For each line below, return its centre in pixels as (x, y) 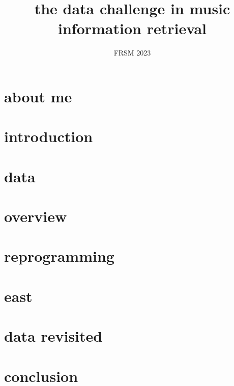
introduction (49, 136)
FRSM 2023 (132, 53)
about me (38, 96)
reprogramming (59, 256)
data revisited (53, 336)
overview (36, 216)
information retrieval (132, 28)
